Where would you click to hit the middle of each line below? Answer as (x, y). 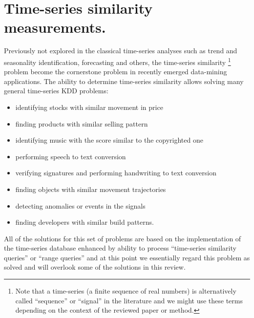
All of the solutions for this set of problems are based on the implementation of (123, 238)
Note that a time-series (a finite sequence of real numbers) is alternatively (126, 291)
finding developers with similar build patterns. (85, 222)
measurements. (55, 27)
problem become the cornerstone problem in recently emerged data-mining (116, 72)
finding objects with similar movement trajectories (91, 189)
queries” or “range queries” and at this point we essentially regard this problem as (127, 257)
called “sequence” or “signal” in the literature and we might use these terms (129, 300)
